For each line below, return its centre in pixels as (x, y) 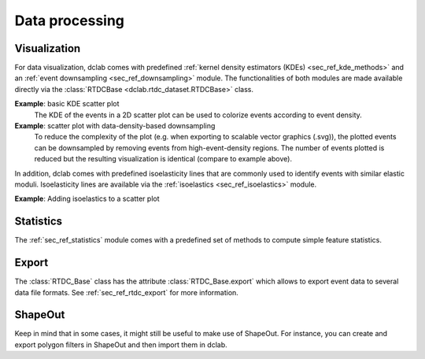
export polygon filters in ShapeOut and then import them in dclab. (121, 344)
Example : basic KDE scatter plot (67, 104)
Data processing (70, 20)
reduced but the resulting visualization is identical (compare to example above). (163, 159)
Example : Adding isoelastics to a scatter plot (87, 199)
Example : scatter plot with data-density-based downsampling (115, 126)
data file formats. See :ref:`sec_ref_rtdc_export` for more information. (127, 292)
